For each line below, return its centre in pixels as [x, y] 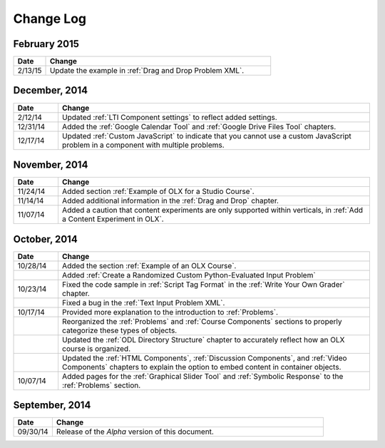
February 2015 [46, 44]
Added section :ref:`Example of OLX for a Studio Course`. [158, 191]
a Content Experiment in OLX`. [113, 219]
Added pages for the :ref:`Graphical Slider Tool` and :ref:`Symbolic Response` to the [202, 376]
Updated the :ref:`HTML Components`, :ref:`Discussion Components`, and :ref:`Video [204, 358]
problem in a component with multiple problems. [143, 145]
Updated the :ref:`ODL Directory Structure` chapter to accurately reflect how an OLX [203, 340]
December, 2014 [51, 90]
